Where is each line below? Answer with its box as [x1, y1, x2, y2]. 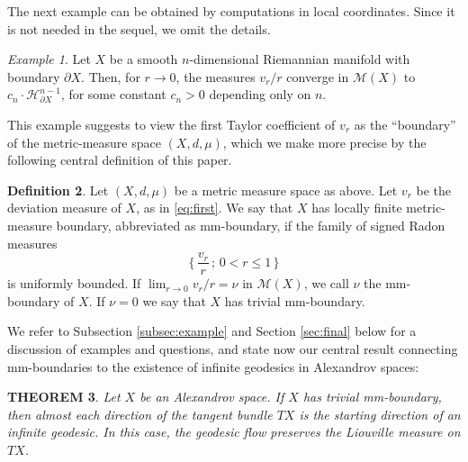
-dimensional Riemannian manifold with [189, 50, 410, 68]
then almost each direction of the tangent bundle [7, 404, 273, 423]
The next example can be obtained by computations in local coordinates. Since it [7, 2, 455, 20]
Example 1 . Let [7, 50, 91, 68]
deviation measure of [7, 198, 121, 217]
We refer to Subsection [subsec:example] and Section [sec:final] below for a [7, 322, 417, 340]
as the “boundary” [354, 114, 456, 133]
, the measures [175, 67, 256, 86]
